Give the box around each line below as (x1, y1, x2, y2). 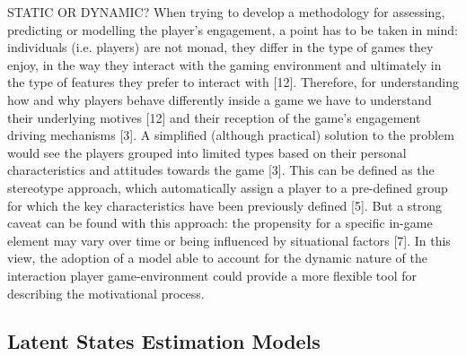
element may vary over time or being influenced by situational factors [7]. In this (7, 230, 451, 249)
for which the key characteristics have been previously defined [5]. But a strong (7, 195, 443, 214)
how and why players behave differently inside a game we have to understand (7, 90, 432, 109)
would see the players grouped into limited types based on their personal (7, 143, 407, 161)
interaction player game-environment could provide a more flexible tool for (7, 265, 418, 284)
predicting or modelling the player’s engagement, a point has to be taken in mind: (7, 20, 458, 39)
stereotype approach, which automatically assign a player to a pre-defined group (7, 178, 448, 196)
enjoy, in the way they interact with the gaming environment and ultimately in (7, 55, 442, 74)
